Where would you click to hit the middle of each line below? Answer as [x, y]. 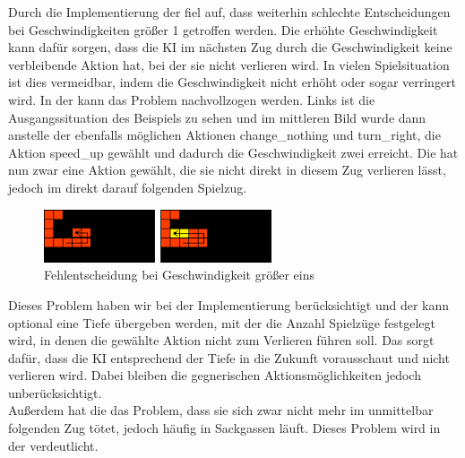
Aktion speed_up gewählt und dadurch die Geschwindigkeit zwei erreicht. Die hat [233, 152]
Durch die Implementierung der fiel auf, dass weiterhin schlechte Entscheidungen [229, 12]
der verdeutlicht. [53, 445]
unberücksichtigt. [55, 392]
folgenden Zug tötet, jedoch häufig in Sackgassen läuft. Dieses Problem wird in [224, 428]
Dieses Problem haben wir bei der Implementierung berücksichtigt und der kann [229, 304]
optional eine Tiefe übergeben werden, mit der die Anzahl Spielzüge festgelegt [222, 322]
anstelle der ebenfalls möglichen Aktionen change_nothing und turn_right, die [224, 135]
